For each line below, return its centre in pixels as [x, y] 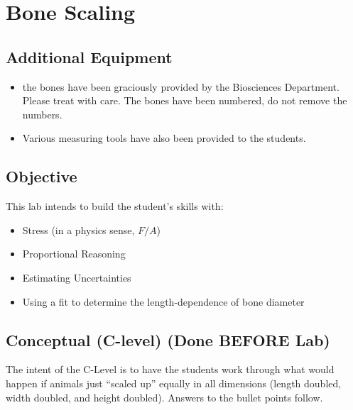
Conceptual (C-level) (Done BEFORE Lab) [168, 339]
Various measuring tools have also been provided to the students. [164, 138]
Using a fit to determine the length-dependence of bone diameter [163, 301]
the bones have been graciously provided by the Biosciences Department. [181, 86]
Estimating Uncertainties [77, 277]
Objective [42, 176]
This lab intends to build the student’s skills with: [115, 206]
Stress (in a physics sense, [78, 229]
